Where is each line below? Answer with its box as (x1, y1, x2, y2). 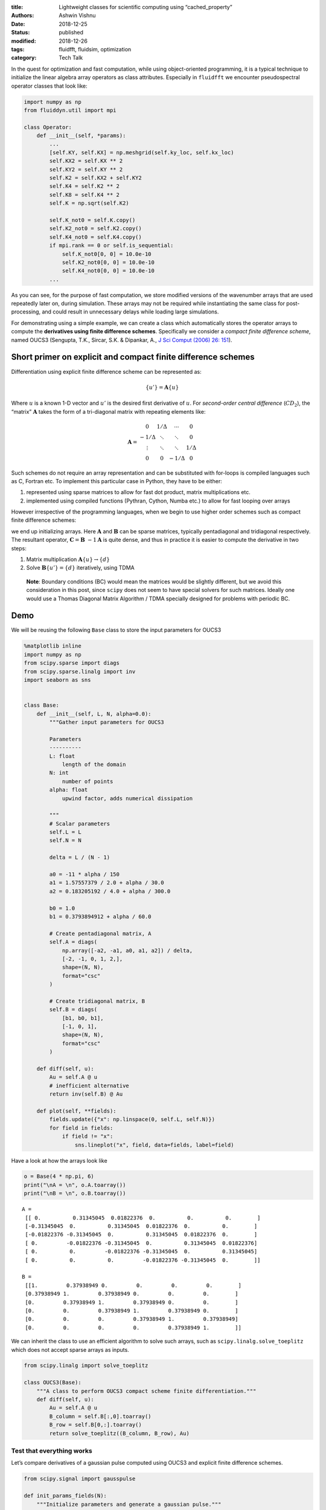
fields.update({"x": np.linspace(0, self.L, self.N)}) (49, 1116, 216, 1123)
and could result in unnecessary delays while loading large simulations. (42, 308, 219, 315)
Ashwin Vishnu (59, 12, 96, 19)
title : (11, 4, 24, 10)
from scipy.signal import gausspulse (24, 1476, 136, 1482)
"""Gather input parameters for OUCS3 (49, 719, 164, 725)
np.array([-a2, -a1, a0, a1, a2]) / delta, (62, 947, 193, 954)
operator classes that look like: (11, 82, 88, 89)
